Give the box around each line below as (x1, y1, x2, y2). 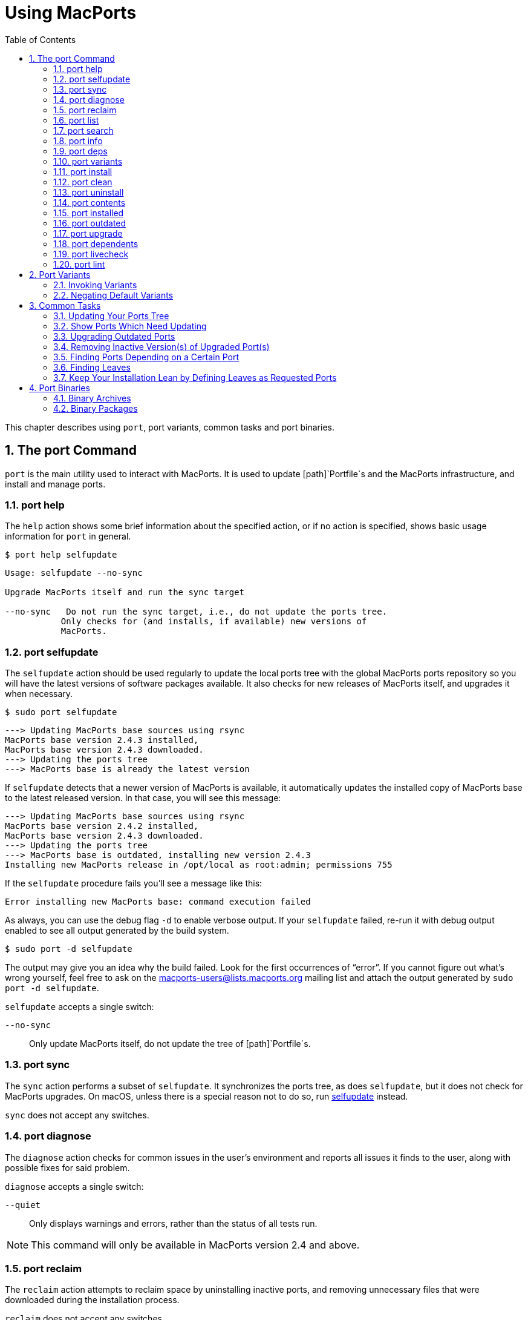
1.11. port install (53, 166, 112, 177)
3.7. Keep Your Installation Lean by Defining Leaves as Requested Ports (53, 372, 337, 383)
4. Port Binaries (29, 382, 90, 393)
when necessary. (5, 688, 73, 699)
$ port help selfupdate (5, 550, 117, 560)
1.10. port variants (53, 156, 123, 167)
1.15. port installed (53, 207, 124, 218)
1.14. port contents (53, 197, 126, 208)
